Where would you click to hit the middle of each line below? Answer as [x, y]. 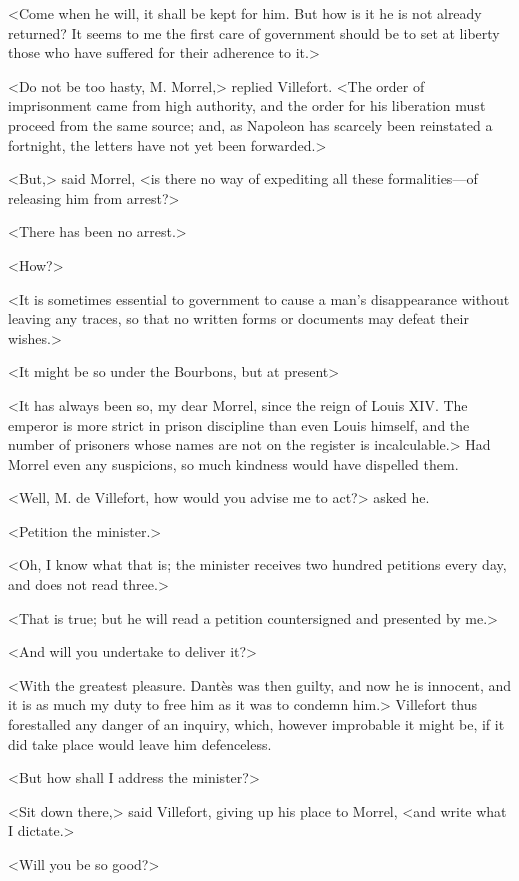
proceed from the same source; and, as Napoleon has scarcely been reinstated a [250, 124]
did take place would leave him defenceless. [140, 743]
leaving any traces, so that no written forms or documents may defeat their [238, 318]
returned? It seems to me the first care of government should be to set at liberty [254, 32]
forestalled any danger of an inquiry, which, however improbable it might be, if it [256, 724]
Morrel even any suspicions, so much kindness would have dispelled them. [233, 463]
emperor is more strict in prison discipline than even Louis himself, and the [239, 424]
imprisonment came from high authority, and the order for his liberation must [247, 105]
